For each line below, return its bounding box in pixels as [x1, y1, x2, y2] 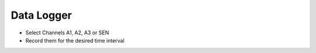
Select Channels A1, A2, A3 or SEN [25, 29, 109, 36]
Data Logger [11, 9, 73, 22]
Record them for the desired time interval [25, 37, 125, 44]
